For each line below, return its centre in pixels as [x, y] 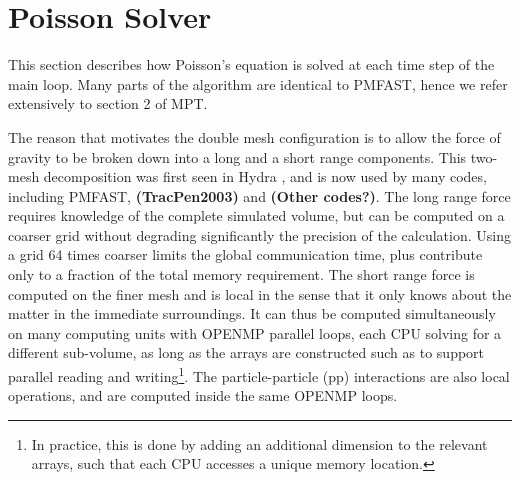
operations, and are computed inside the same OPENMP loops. [203, 395]
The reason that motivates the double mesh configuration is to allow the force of [254, 136]
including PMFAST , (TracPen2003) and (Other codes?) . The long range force [259, 195]
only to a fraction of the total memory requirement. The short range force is [241, 274]
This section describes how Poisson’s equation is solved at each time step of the [251, 64]
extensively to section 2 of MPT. [108, 103]
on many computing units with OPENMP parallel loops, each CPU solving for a [255, 332]
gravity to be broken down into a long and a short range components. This [237, 156]
